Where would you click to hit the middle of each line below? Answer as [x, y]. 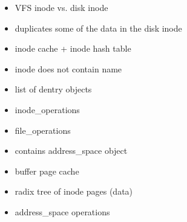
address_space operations [62, 211]
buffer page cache [47, 171]
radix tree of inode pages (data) [74, 191]
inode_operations [47, 109]
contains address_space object [71, 151]
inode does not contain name [68, 68]
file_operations [43, 130]
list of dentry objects [53, 89]
